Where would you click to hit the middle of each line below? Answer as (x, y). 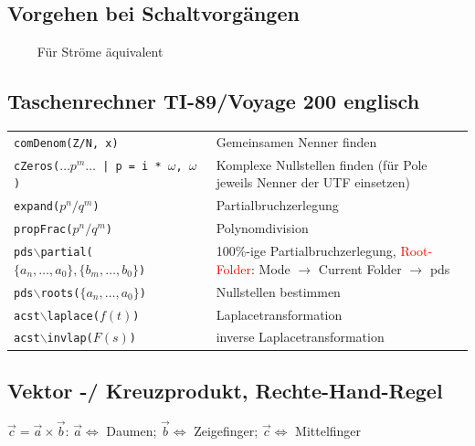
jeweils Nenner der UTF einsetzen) (313, 182)
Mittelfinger (328, 430)
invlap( (70, 339)
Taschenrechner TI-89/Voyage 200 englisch (214, 101)
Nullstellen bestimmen (278, 291)
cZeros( (37, 166)
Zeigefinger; (226, 430)
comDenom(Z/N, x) (66, 143)
